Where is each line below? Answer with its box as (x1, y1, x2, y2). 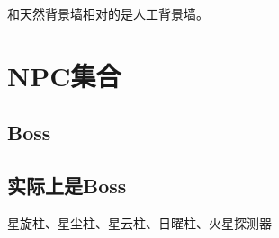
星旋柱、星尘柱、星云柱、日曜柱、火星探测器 (7, 213, 272, 232)
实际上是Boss (7, 172, 127, 199)
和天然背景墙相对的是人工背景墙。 (7, 4, 209, 22)
